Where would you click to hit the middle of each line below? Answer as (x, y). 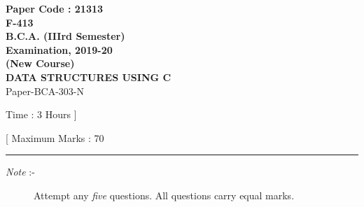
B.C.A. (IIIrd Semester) (65, 36)
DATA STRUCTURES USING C (89, 77)
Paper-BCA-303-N (45, 91)
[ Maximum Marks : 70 (55, 137)
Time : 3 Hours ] (41, 114)
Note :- (20, 172)
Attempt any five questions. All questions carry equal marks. (164, 195)
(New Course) (40, 63)
